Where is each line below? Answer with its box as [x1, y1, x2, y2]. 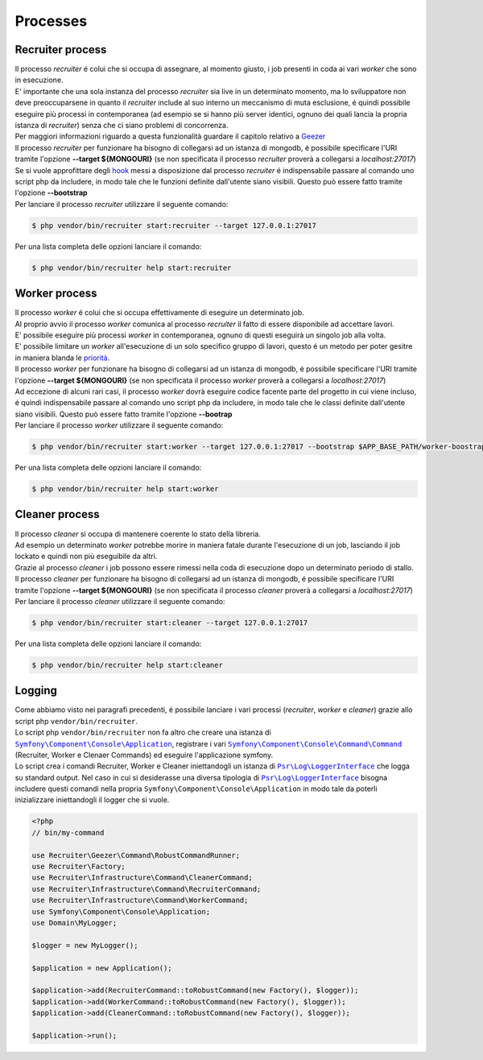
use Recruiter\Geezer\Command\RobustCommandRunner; [31, 851, 241, 859]
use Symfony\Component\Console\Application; [31, 907, 211, 916]
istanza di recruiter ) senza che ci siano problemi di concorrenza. [14, 121, 229, 130]
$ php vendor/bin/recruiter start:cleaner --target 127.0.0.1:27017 [31, 618, 308, 627]
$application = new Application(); [31, 963, 172, 972]
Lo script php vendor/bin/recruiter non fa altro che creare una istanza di [14, 727, 271, 737]
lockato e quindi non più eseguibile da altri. [14, 552, 158, 561]
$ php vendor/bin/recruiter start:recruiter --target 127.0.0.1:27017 [31, 221, 317, 230]
